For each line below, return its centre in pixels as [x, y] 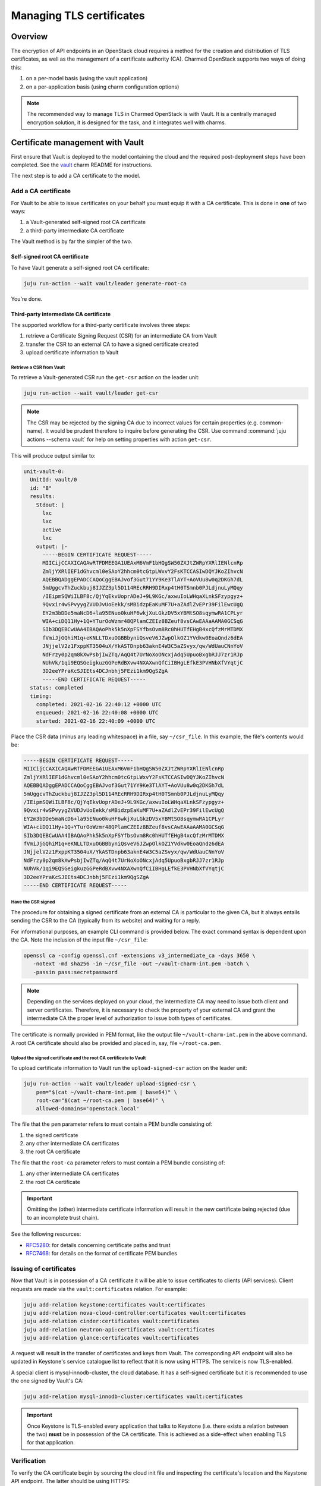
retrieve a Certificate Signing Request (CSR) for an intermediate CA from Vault [121, 336]
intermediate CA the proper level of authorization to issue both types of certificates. [129, 1018]
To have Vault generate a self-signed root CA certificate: [80, 267]
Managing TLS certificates [78, 15]
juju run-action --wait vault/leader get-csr [91, 393]
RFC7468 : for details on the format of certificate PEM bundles [102, 1253]
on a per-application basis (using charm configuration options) [103, 87]
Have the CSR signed [33, 902]
